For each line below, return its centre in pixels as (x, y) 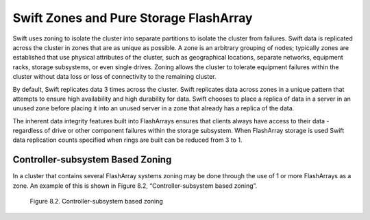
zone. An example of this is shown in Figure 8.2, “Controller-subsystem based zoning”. (135, 186)
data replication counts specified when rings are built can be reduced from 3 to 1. (127, 140)
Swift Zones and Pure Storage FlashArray (133, 18)
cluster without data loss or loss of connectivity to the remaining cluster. (114, 77)
